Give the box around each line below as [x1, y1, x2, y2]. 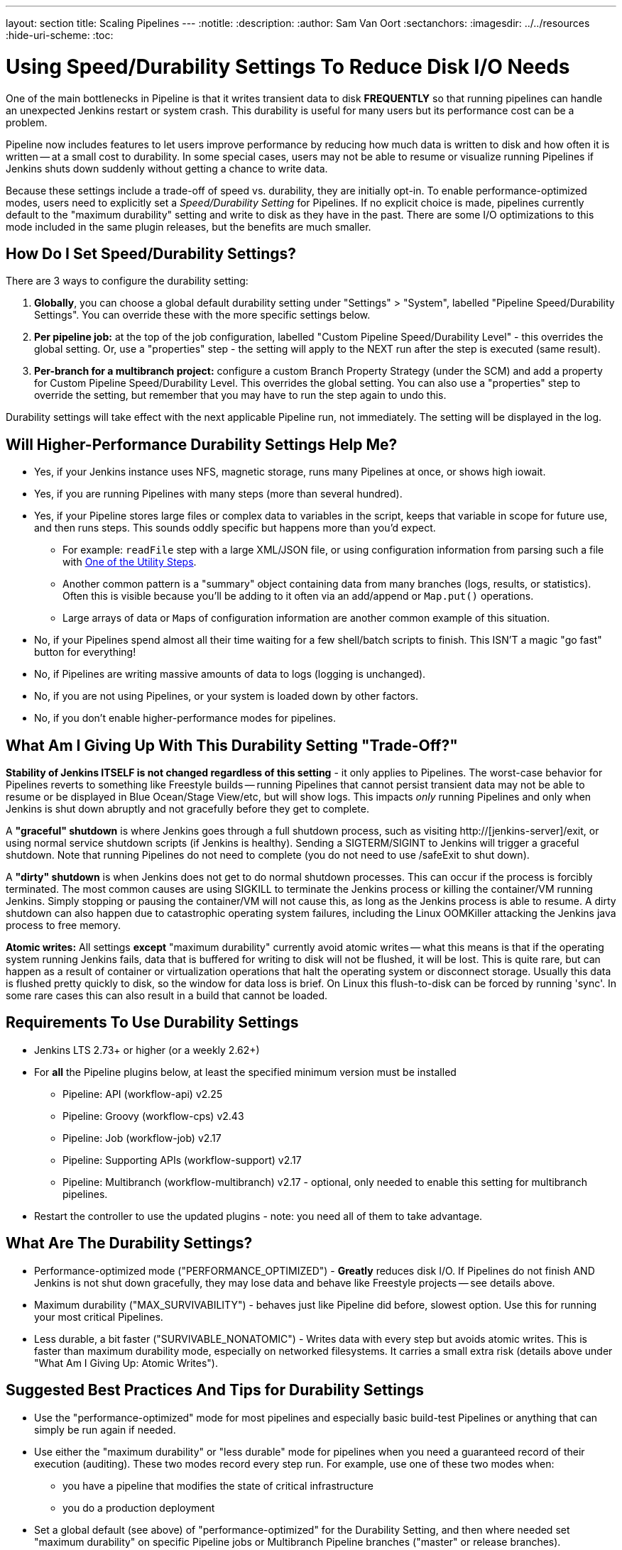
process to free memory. [6, 919, 121, 932]
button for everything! [34, 646, 136, 659]
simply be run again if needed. [34, 1423, 176, 1436]
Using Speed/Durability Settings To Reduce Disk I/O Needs [6, 54, 570, 79]
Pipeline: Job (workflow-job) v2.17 [62, 1131, 222, 1144]
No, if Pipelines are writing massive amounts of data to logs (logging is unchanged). [34, 668, 426, 681]
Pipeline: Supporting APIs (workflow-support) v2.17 [62, 1153, 302, 1166]
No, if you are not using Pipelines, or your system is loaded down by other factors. [34, 690, 419, 703]
